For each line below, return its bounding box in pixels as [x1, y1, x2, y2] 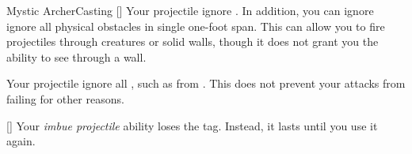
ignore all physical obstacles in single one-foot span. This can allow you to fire [6, 17, 385, 34]
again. [6, 133, 36, 149]
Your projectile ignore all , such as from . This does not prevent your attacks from [6, 75, 406, 92]
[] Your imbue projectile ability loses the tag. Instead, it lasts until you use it [6, 117, 378, 133]
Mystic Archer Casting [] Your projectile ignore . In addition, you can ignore [6, 2, 374, 18]
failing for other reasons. [6, 90, 124, 107]
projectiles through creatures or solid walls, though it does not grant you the [6, 33, 379, 50]
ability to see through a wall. [6, 48, 147, 65]
